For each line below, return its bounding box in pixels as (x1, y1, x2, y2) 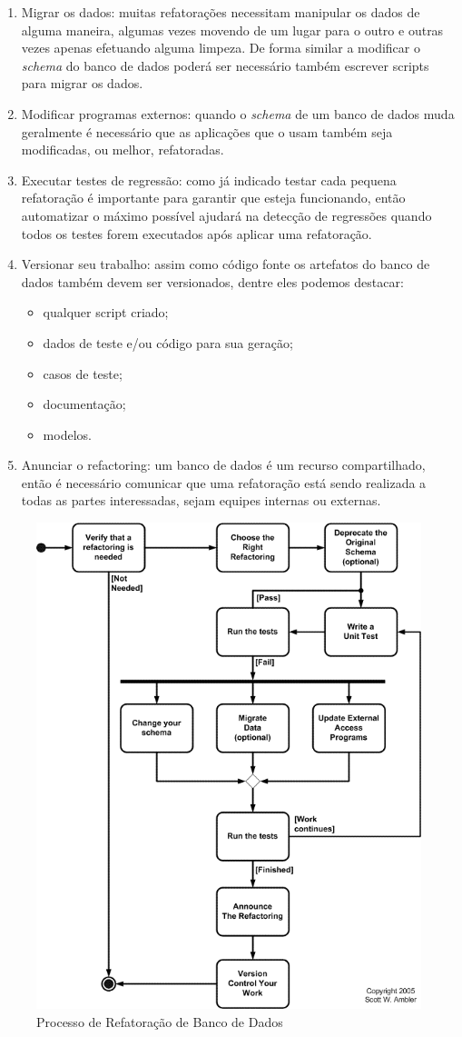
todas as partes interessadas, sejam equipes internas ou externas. (21, 491, 381, 510)
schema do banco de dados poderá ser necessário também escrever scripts (21, 55, 429, 75)
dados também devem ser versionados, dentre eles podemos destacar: (21, 272, 404, 291)
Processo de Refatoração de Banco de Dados (36, 1012, 283, 1031)
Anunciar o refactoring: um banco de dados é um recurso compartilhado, (21, 455, 426, 474)
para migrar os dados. (21, 74, 143, 93)
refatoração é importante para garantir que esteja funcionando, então (21, 188, 406, 207)
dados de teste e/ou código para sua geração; (43, 333, 293, 352)
